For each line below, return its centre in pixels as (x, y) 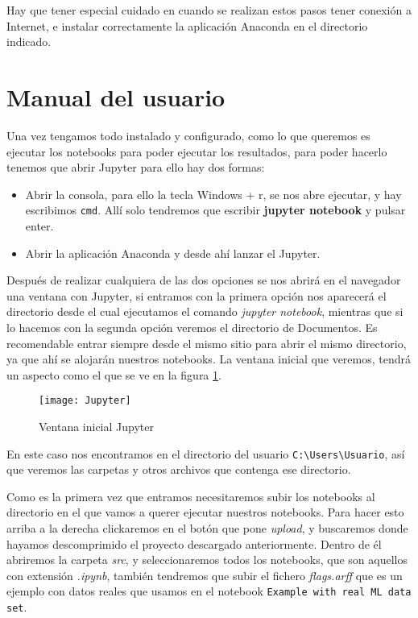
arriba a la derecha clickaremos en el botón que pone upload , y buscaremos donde (207, 527)
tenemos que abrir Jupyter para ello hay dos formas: (136, 167)
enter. (39, 225)
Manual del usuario (116, 96)
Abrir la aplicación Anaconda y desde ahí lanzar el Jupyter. (173, 253)
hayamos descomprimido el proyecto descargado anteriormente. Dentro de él (194, 543)
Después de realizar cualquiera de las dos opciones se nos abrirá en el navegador (204, 280)
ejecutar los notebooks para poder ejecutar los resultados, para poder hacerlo (197, 151)
